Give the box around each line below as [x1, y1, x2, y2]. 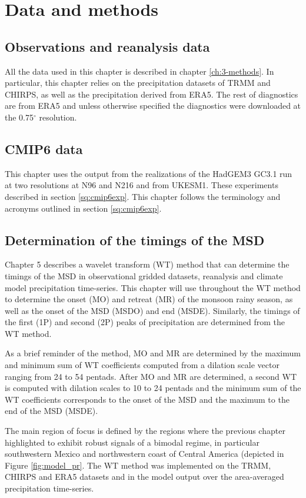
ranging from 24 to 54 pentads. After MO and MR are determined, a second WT [5, 370, 297, 382]
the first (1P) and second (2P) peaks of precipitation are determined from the [5, 316, 285, 328]
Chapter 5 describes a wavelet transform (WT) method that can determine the [5, 258, 290, 270]
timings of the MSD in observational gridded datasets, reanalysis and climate [5, 269, 283, 282]
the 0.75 [5, 111, 34, 123]
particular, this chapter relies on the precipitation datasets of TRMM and [5, 76, 271, 89]
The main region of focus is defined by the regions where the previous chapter [5, 425, 285, 437]
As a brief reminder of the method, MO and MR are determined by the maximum [5, 347, 301, 359]
